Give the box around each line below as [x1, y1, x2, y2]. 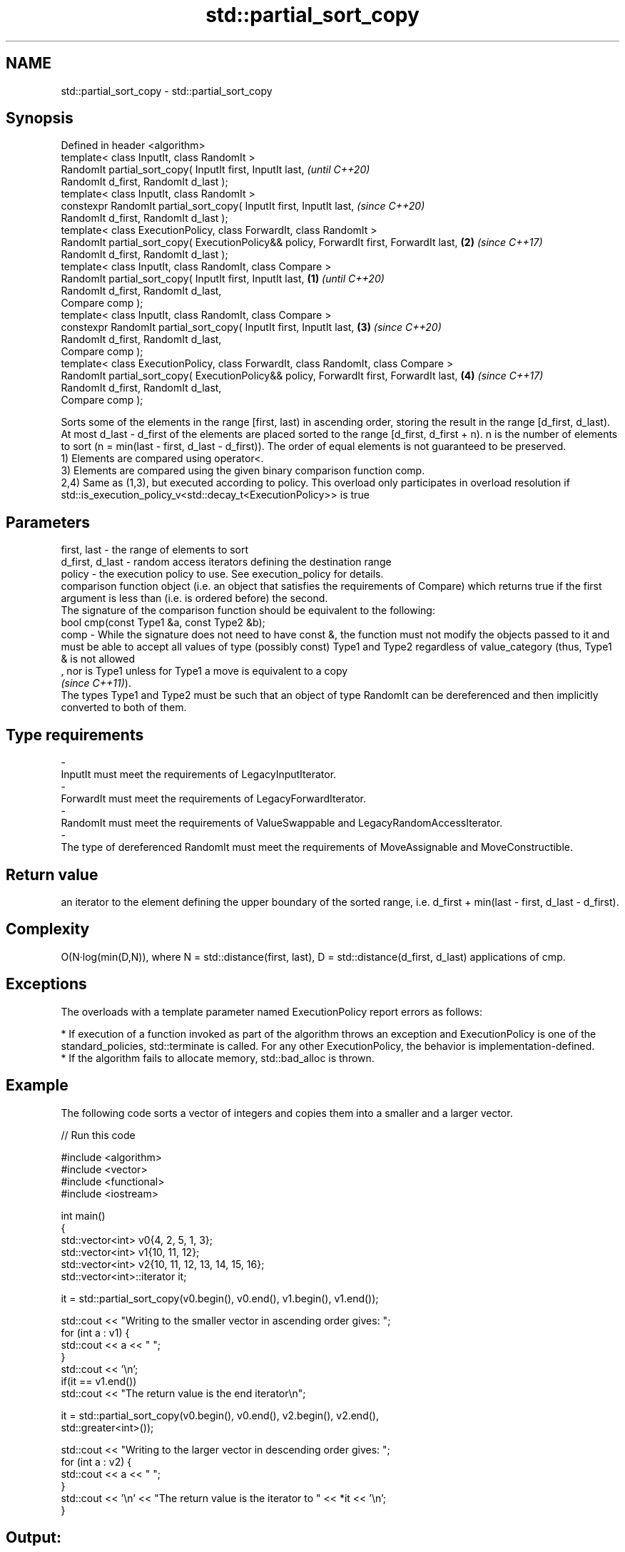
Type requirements [6, 725, 144, 744]
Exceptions [6, 975, 87, 994]
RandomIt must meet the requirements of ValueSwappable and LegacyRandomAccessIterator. [61, 817, 503, 829]
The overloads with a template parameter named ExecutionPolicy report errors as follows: [61, 1005, 482, 1018]
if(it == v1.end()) [61, 1374, 137, 1387]
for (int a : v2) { [61, 1455, 132, 1468]
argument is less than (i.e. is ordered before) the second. [61, 592, 328, 605]
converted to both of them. [61, 701, 187, 714]
